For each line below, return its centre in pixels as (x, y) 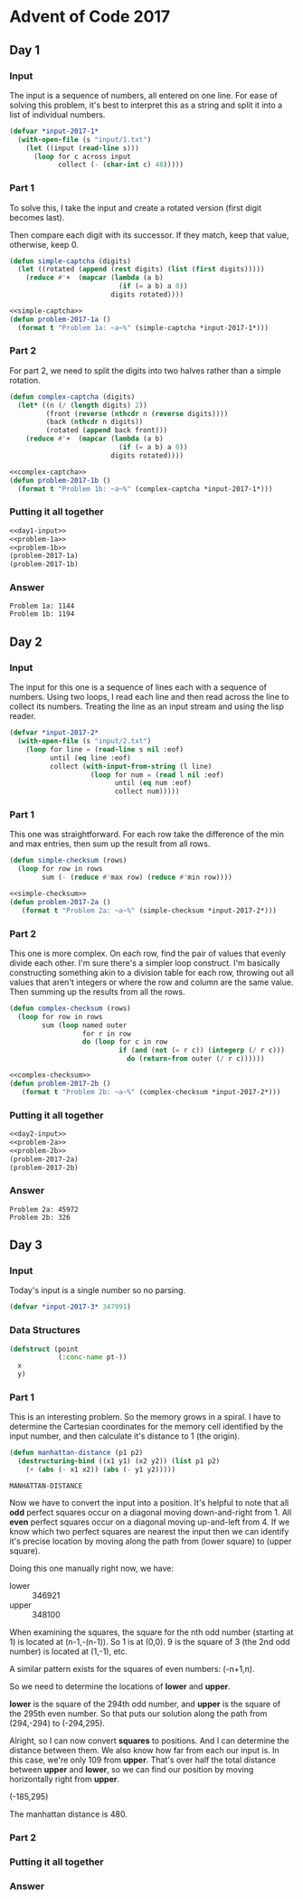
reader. (23, 716)
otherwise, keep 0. (44, 244)
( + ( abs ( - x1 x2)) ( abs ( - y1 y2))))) (101, 1470)
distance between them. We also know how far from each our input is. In (145, 1750)
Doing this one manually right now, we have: (92, 1568)
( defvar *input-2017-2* (54, 733)
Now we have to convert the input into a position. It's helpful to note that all (149, 1502)
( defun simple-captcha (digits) (70, 261)
